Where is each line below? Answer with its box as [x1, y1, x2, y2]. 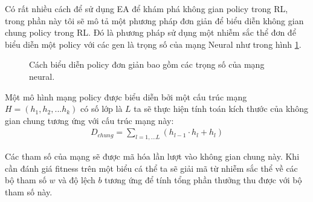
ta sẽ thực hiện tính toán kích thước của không [134, 102, 308, 115]
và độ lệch [58, 174, 95, 186]
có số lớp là [80, 102, 123, 115]
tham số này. [5, 185, 53, 198]
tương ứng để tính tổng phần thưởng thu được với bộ [105, 174, 302, 186]
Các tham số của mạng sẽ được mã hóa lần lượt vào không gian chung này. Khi [5, 150, 300, 163]
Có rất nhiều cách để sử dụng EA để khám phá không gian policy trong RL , [5, 2, 288, 15]
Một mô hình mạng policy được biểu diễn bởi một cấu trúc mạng [5, 90, 247, 103]
